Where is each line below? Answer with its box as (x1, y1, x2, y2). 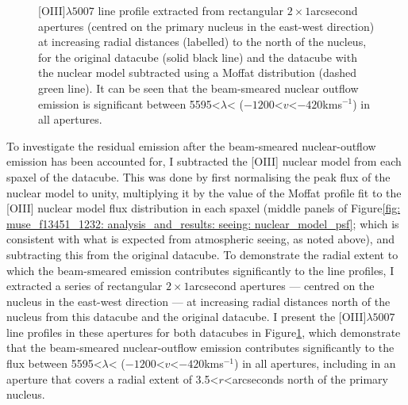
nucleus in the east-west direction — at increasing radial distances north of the (6, 292, 391, 309)
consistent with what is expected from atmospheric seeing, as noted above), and (6, 231, 395, 247)
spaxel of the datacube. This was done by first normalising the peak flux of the (6, 168, 391, 185)
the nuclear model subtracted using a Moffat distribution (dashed (38, 64, 357, 81)
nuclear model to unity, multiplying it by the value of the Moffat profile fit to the (6, 184, 402, 201)
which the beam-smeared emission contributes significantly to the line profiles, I (6, 262, 395, 278)
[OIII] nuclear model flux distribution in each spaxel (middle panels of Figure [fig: (6, 200, 401, 216)
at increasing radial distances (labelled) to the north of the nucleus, (38, 33, 367, 50)
